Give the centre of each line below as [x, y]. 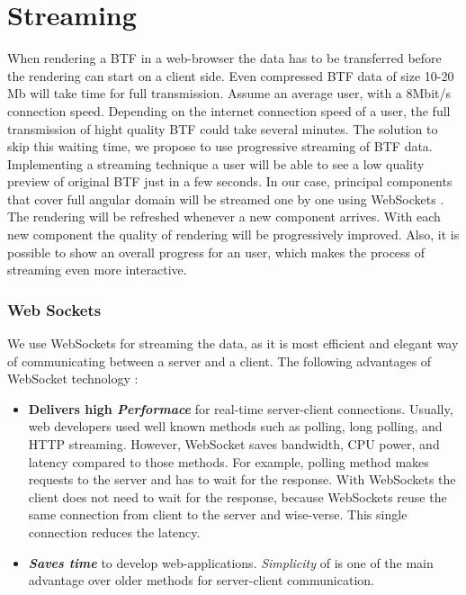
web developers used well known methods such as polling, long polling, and [235, 426]
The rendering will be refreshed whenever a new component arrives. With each [224, 216]
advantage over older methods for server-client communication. [201, 580]
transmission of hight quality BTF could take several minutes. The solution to [223, 128]
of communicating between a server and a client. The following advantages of [220, 361]
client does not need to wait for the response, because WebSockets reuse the [237, 496]
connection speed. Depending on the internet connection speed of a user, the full [229, 110]
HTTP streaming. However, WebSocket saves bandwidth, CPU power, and [234, 444]
